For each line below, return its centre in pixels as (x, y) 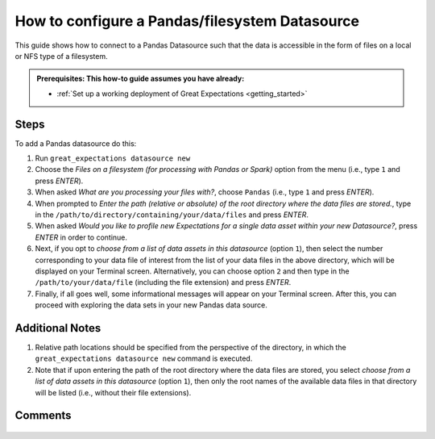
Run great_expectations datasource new (113, 158)
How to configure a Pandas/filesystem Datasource (187, 21)
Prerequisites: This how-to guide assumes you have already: (141, 79)
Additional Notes (58, 328)
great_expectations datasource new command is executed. (144, 358)
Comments (43, 416)
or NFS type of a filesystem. (61, 56)
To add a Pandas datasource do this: (76, 143)
